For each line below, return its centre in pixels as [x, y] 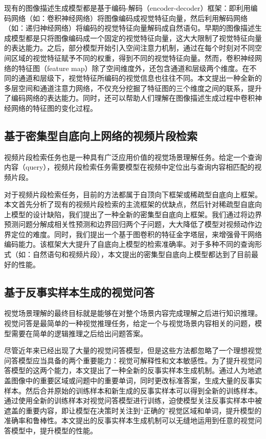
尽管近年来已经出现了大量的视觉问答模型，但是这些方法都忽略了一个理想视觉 [133, 350]
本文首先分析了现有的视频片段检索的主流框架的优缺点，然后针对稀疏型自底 [129, 204]
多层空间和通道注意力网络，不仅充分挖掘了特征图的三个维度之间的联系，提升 [133, 88]
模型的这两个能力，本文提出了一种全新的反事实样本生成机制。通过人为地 [133, 370]
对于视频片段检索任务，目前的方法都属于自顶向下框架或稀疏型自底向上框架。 [133, 194]
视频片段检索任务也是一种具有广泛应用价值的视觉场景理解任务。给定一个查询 [133, 157]
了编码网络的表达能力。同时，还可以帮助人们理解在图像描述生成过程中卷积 [129, 98]
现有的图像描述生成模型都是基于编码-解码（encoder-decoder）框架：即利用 [127, 8]
